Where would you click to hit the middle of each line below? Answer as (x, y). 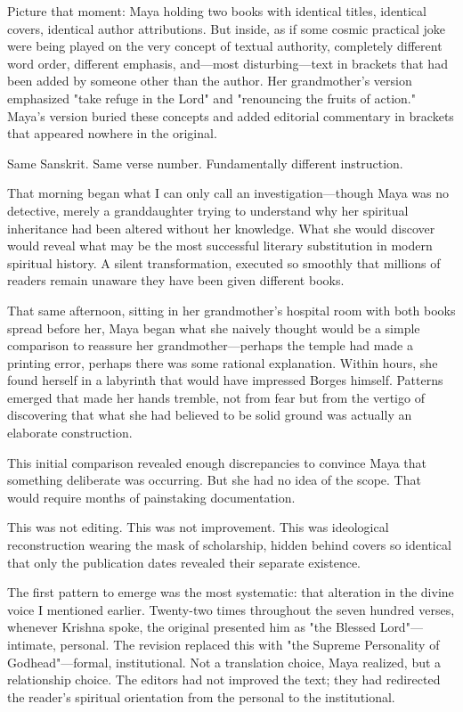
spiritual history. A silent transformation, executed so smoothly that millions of (224, 262)
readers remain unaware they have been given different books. (176, 280)
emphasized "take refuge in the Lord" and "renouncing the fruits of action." (211, 98)
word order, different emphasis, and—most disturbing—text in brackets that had (227, 63)
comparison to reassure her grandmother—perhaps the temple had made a (210, 345)
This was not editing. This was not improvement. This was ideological (198, 527)
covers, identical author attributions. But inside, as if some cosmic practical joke (226, 28)
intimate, (32, 644)
